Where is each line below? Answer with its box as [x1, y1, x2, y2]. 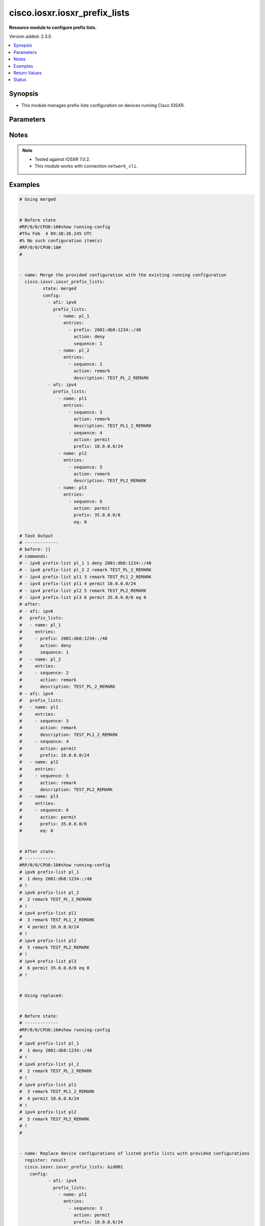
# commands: [19, 553, 49, 559]
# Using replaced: [19, 993, 64, 998]
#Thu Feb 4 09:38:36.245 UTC [19, 231, 92, 236]
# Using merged [19, 197, 56, 202]
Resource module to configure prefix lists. [9, 25, 97, 30]
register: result [25, 1157, 66, 1163]
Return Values [13, 70, 42, 76]
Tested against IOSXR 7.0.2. [34, 156, 91, 162]
